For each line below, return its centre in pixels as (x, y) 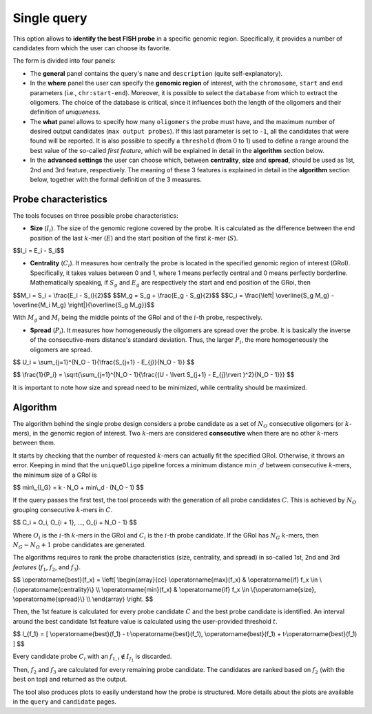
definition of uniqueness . (65, 112)
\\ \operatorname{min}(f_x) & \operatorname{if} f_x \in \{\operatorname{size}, (206, 589)
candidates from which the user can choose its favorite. (92, 48)
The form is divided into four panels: (64, 61)
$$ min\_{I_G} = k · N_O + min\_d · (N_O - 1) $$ (78, 488)
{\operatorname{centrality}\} (53, 589)
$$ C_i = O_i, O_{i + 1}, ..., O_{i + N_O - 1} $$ (75, 522)
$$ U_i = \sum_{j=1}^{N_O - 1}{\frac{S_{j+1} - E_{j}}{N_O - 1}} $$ (104, 362)
